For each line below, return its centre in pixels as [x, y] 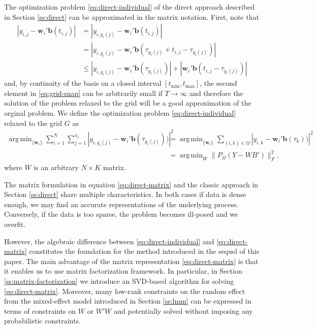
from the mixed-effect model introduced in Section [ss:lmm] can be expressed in [128, 301]
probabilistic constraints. [42, 321]
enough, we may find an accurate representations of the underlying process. [121, 204]
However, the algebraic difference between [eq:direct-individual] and [109, 241]
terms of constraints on [40, 310]
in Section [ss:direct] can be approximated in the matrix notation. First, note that [132, 17]
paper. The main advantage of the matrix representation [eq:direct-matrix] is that [131, 261]
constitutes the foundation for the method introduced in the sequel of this [144, 251]
